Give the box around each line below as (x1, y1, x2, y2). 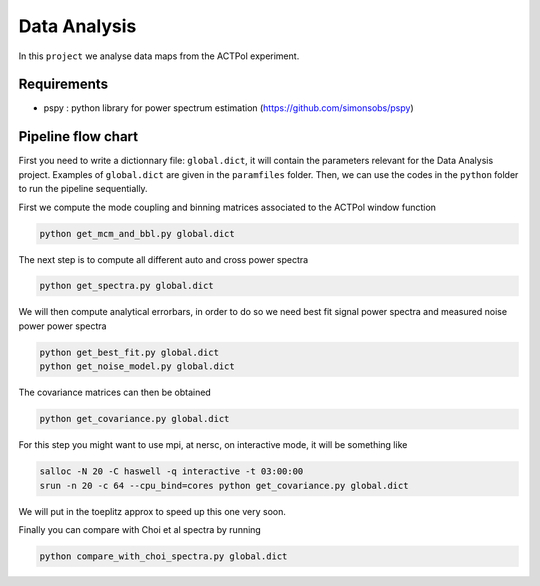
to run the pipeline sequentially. (18, 183, 149, 195)
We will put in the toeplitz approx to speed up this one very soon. (18, 505, 287, 517)
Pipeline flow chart (18, 128, 139, 145)
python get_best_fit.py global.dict (39, 346, 220, 358)
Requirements (18, 76, 109, 93)
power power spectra (18, 320, 107, 332)
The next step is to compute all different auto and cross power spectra (18, 253, 309, 265)
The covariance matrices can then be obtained (18, 386, 212, 399)
